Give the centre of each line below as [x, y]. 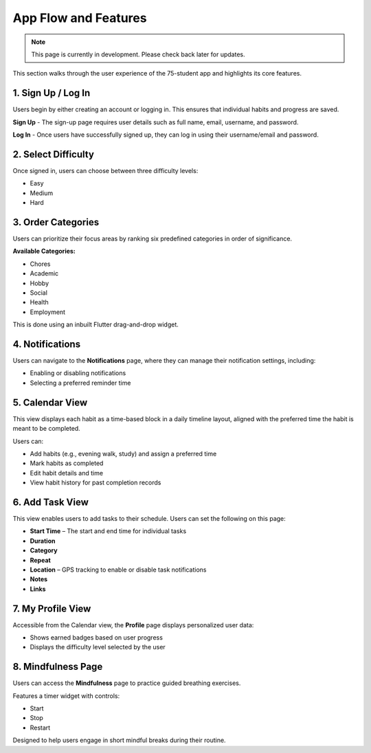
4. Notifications [47, 344]
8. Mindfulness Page [58, 667]
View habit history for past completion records [95, 483]
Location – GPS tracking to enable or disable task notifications [118, 570]
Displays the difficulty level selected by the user [98, 647]
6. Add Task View [51, 502]
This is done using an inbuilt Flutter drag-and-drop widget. [95, 325]
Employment [47, 312]
